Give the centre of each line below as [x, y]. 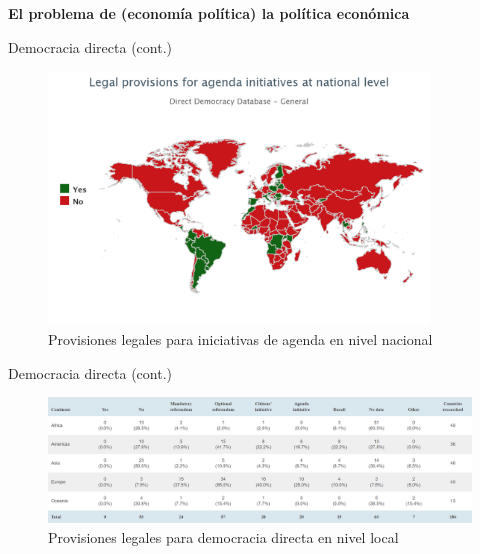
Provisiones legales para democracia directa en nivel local [223, 536]
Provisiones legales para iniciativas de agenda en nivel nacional [240, 338]
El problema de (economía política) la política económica [209, 13]
